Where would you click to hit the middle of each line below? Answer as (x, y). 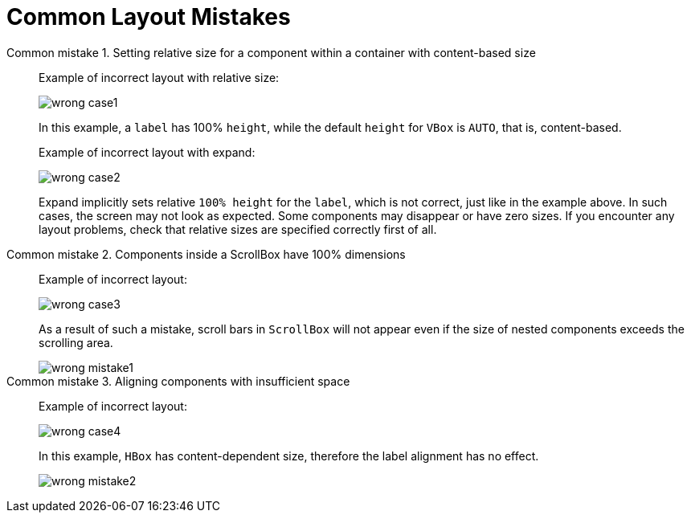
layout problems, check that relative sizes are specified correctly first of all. (238, 229)
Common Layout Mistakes (149, 17)
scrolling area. (76, 342)
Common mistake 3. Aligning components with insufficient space (178, 381)
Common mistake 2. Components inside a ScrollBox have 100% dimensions (206, 254)
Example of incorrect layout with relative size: (159, 77)
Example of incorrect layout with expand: (147, 152)
